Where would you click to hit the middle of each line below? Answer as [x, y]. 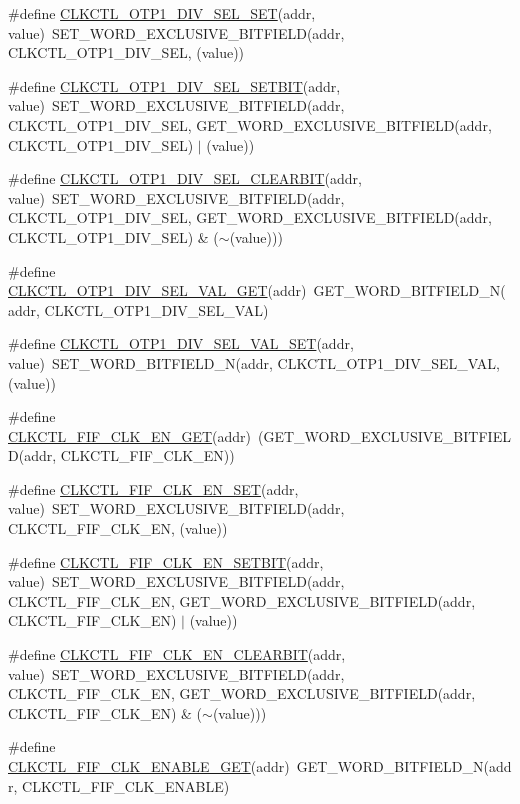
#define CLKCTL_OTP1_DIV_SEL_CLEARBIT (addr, [185, 178]
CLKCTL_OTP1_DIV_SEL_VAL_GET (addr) [157, 290]
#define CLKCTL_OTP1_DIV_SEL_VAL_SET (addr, [181, 343]
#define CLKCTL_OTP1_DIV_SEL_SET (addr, [162, 13]
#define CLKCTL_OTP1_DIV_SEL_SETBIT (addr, [174, 85]
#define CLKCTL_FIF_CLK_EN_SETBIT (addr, [166, 561]
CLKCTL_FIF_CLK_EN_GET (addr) [130, 435]
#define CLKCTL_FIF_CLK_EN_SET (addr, [153, 488]
